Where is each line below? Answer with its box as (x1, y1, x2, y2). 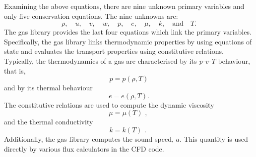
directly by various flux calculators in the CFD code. (4, 143, 164, 154)
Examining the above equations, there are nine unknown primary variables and (4, 1, 245, 11)
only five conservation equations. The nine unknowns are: (4, 10, 178, 21)
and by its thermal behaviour (4, 82, 93, 93)
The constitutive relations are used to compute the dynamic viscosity (4, 99, 214, 110)
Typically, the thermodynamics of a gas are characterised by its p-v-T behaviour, (4, 55, 250, 66)
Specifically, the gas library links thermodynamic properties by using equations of (4, 36, 252, 46)
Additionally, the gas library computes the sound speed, (4, 133, 174, 144)
